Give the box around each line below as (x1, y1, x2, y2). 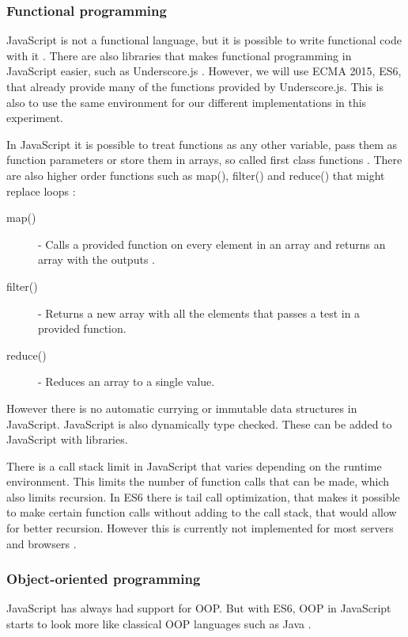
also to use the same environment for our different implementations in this (6, 93, 367, 110)
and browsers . (6, 535, 77, 551)
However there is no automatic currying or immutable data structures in (6, 399, 357, 416)
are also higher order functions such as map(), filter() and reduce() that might (6, 166, 385, 183)
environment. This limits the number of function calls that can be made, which (6, 473, 390, 490)
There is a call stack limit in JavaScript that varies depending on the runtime (6, 457, 382, 474)
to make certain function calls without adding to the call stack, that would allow (6, 504, 397, 521)
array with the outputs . (38, 251, 155, 268)
